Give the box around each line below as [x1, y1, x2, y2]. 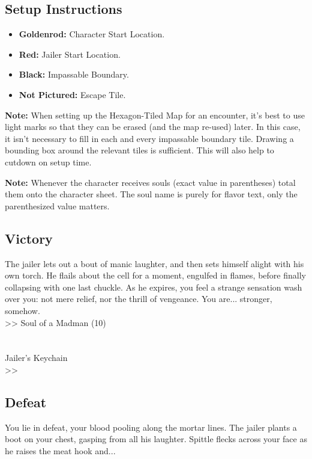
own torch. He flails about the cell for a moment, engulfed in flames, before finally [5, 269, 306, 282]
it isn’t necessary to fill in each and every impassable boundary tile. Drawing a [5, 132, 294, 144]
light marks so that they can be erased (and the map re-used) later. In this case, [5, 120, 301, 133]
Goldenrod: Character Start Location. [19, 28, 165, 40]
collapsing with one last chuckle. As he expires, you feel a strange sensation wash [5, 280, 302, 293]
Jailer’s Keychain [5, 351, 68, 364]
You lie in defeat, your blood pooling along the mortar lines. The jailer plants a [5, 420, 297, 433]
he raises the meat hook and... [5, 444, 116, 457]
